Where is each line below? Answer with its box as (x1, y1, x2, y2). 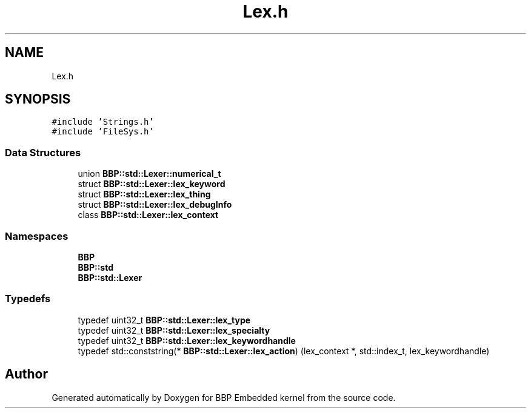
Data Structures (5, 146, 81, 159)
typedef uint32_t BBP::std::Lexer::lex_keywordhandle (78, 335, 296, 346)
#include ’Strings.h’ (52, 117, 154, 127)
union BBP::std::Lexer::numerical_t (78, 168, 221, 179)
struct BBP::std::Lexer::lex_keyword (78, 179, 225, 190)
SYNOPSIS (5, 91, 71, 107)
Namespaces (5, 230, 68, 242)
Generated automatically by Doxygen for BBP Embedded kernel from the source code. (52, 392, 396, 403)
